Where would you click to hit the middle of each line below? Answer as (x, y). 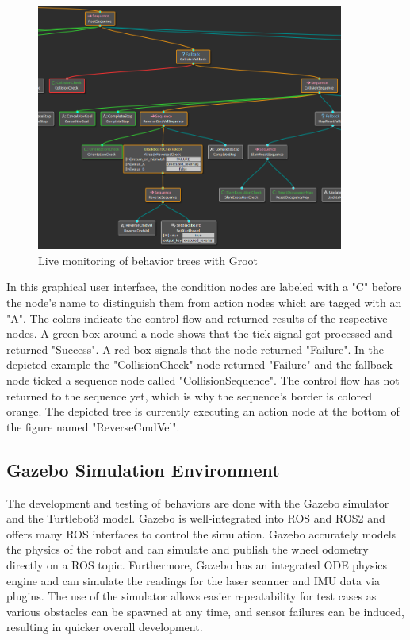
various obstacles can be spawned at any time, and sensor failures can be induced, (205, 611)
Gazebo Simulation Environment (143, 469)
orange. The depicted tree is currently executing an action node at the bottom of (203, 411)
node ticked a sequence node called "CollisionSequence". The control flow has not (203, 380)
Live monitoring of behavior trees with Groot (148, 260)
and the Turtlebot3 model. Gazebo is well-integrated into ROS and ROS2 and (196, 518)
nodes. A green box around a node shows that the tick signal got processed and (199, 333)
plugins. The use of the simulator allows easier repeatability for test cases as (192, 596)
